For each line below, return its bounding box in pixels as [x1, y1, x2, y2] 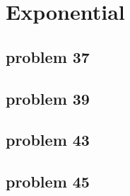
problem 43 [6, 129, 90, 151]
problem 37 [6, 45, 90, 67]
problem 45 [6, 171, 90, 192]
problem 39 [6, 87, 90, 109]
